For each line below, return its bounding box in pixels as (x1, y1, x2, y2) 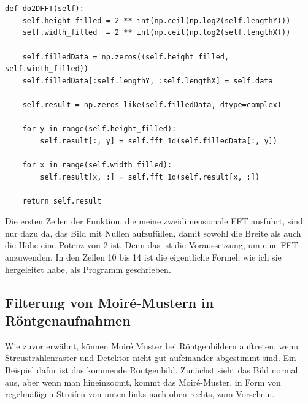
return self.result (22, 196, 102, 205)
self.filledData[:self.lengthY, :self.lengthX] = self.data (22, 76, 273, 85)
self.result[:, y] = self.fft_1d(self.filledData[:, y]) (40, 136, 277, 145)
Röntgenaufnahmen (5, 311, 131, 330)
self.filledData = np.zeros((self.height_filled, (22, 52, 229, 61)
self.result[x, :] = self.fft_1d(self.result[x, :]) (40, 172, 260, 181)
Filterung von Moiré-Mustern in (5, 292, 214, 311)
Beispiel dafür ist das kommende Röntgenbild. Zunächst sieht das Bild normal (5, 364, 298, 376)
